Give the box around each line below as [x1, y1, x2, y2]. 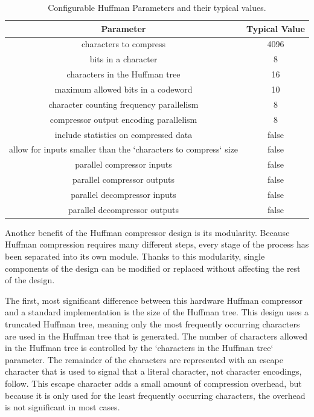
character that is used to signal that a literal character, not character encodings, [5, 365, 302, 378]
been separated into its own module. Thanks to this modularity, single [5, 250, 265, 262]
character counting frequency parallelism [48, 97, 199, 110]
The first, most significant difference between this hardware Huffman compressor [5, 294, 303, 306]
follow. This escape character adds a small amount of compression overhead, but [5, 376, 302, 389]
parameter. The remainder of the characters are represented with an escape [5, 353, 283, 366]
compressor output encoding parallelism [50, 113, 197, 125]
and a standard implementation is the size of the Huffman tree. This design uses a [5, 306, 309, 318]
